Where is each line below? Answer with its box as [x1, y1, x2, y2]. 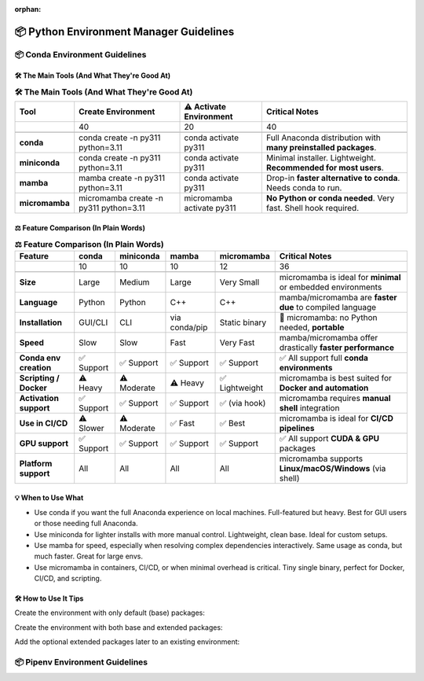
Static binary [219, 317, 267, 328]
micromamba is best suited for [279, 372, 393, 383]
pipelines [279, 422, 315, 433]
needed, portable [279, 322, 345, 333]
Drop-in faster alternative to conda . [265, 173, 400, 184]
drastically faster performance [279, 342, 395, 353]
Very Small [219, 276, 260, 287]
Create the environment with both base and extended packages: [14, 622, 223, 632]
